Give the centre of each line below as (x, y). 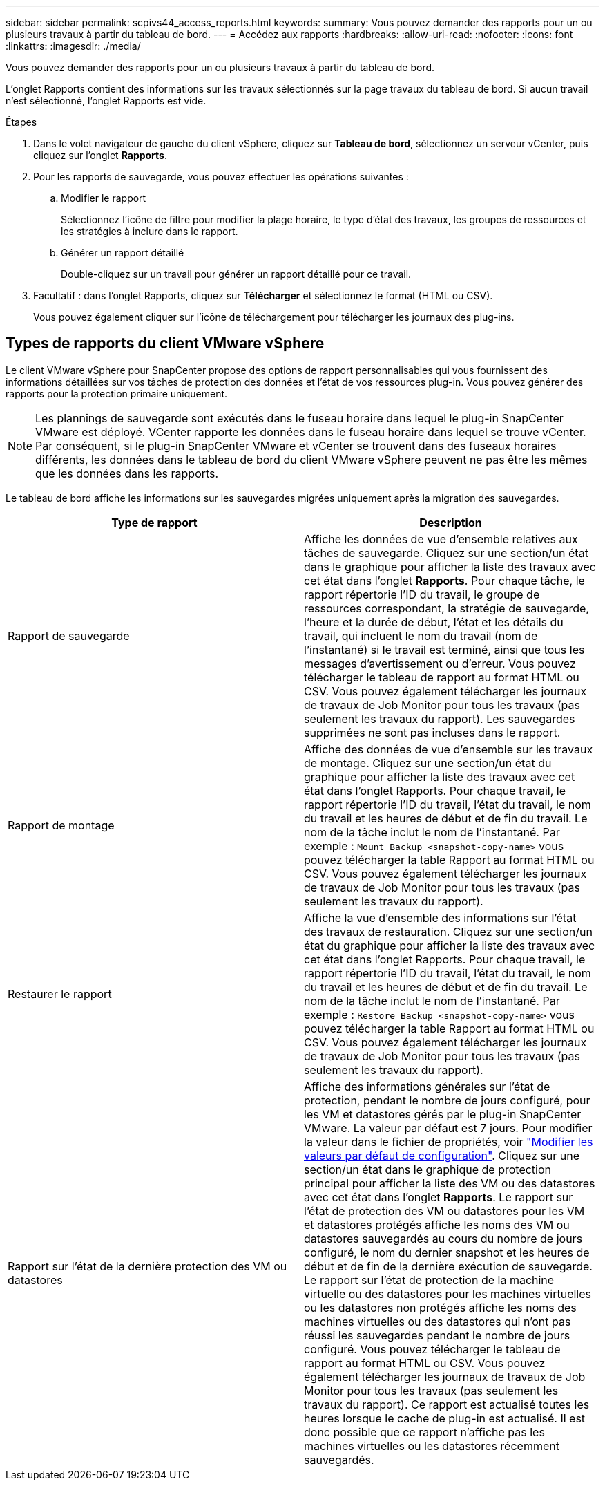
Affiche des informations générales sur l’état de (427, 1086)
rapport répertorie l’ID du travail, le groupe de (422, 594)
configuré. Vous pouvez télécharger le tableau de (432, 1349)
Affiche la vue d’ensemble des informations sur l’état (440, 918)
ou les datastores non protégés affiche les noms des (440, 1307)
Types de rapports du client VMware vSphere (165, 344)
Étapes (21, 122)
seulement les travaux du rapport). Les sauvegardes (440, 718)
